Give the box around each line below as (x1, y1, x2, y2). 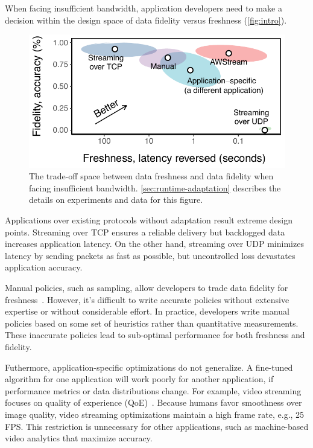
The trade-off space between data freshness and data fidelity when (29, 170, 274, 182)
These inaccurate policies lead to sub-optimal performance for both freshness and (5, 328, 305, 341)
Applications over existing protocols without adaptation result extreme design (5, 214, 292, 226)
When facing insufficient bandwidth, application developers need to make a (5, 2, 282, 14)
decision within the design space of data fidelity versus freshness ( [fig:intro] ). (5, 13, 287, 26)
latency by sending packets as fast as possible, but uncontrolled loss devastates (5, 249, 296, 261)
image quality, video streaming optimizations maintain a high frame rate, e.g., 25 (5, 408, 305, 420)
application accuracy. (5, 261, 83, 274)
